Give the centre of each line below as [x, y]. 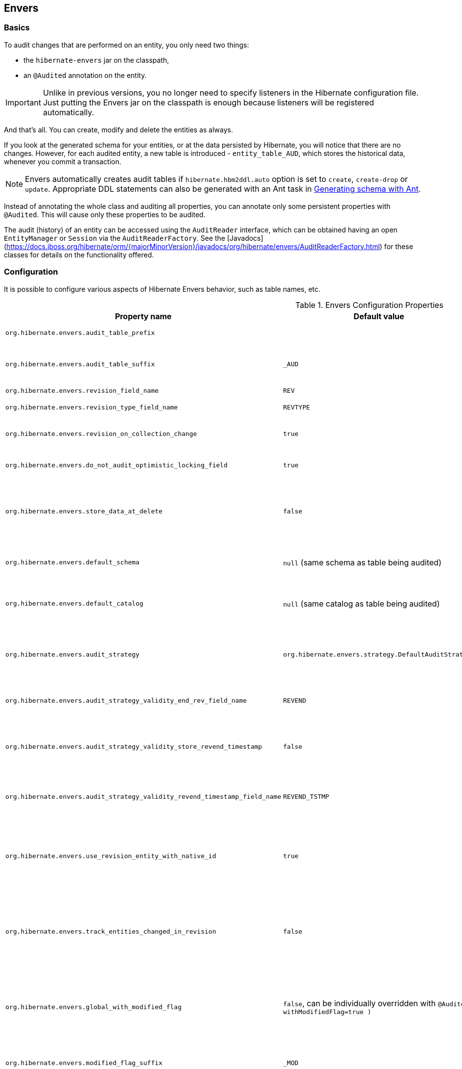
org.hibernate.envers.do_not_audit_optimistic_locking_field [116, 465]
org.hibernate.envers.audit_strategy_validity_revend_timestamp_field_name [143, 796]
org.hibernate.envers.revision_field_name [82, 391]
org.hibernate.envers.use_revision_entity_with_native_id [111, 856]
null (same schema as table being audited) [362, 562]
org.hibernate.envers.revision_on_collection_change [101, 434]
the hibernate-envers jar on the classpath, [96, 60]
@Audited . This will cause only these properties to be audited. [105, 214]
